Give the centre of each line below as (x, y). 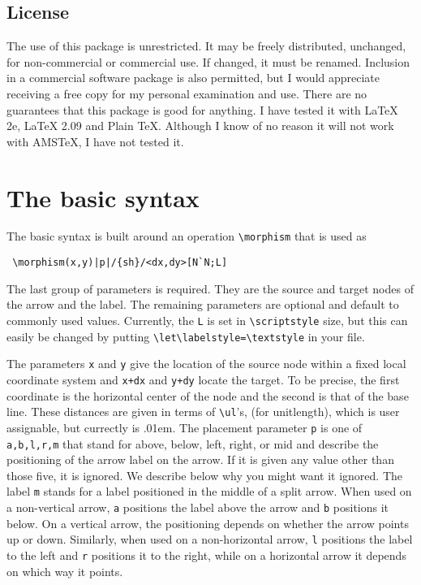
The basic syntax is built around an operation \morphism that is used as (187, 236)
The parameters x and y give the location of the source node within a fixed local (206, 364)
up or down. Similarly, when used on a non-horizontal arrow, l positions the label (210, 539)
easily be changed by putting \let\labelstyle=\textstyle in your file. (186, 336)
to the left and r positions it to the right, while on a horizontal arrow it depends (206, 555)
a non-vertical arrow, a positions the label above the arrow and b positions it (198, 507)
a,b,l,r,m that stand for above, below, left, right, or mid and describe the (193, 443)
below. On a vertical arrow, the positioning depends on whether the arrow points (208, 523)
